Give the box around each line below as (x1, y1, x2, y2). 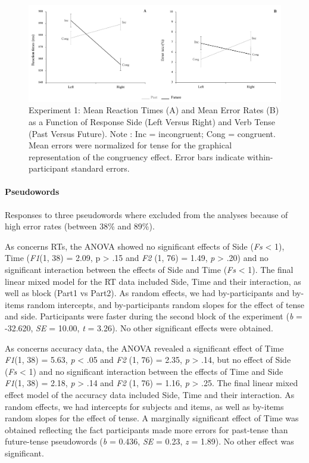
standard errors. (71, 162, 130, 175)
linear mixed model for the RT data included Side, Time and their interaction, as (5, 275, 301, 287)
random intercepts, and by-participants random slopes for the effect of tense (27, 298, 305, 310)
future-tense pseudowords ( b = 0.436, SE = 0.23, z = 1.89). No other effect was (5, 435, 294, 448)
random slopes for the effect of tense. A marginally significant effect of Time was (5, 412, 299, 424)
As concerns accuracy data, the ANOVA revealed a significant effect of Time (5, 341, 284, 354)
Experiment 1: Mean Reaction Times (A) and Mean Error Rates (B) (29, 104, 279, 116)
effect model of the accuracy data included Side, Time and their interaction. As (5, 388, 295, 400)
